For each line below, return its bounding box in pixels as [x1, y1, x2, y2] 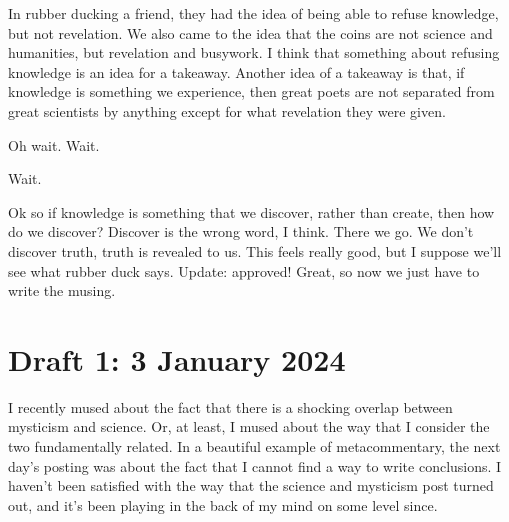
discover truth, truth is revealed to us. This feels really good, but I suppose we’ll [8, 240, 502, 261]
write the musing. [8, 280, 116, 301]
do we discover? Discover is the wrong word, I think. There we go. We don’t [8, 221, 474, 242]
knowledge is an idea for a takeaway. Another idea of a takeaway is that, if [8, 61, 465, 82]
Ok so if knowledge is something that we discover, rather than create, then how [8, 201, 495, 222]
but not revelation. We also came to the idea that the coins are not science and [8, 22, 493, 43]
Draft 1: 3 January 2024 [8, 338, 346, 379]
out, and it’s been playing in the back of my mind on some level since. [8, 494, 438, 515]
